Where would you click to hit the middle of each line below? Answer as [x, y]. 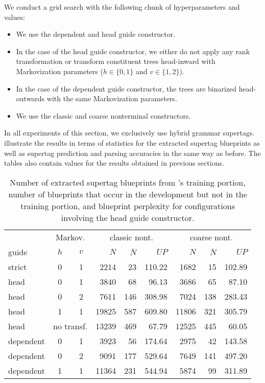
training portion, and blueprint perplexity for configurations [128, 206]
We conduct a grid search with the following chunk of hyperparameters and [122, 7]
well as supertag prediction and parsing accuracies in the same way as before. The [132, 153]
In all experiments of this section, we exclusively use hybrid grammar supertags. [129, 133]
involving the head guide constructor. [128, 217]
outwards [30, 98]
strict [18, 266]
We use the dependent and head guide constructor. [96, 34]
